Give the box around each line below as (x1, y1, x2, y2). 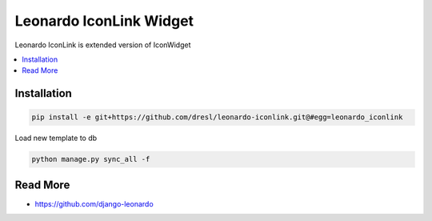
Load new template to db (14, 133, 98, 143)
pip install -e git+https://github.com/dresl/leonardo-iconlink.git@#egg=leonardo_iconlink (31, 113, 403, 122)
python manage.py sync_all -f (31, 155, 150, 164)
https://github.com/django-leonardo (34, 199, 154, 208)
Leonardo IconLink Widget (14, 12, 194, 30)
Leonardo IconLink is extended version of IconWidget (14, 40, 191, 50)
